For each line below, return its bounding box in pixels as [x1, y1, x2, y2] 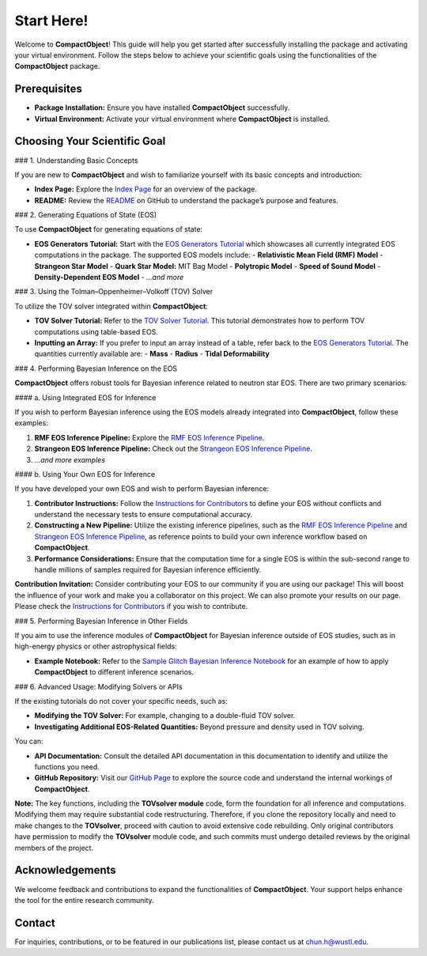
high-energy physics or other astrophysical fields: [14, 641, 177, 652]
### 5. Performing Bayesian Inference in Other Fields [14, 616, 188, 625]
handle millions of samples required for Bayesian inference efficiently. [34, 565, 262, 575]
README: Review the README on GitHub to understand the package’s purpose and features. [34, 195, 339, 205]
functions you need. [34, 761, 100, 771]
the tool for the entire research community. [14, 895, 154, 905]
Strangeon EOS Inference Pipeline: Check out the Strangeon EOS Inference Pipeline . [34, 444, 312, 454]
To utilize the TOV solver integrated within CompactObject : [14, 301, 209, 311]
